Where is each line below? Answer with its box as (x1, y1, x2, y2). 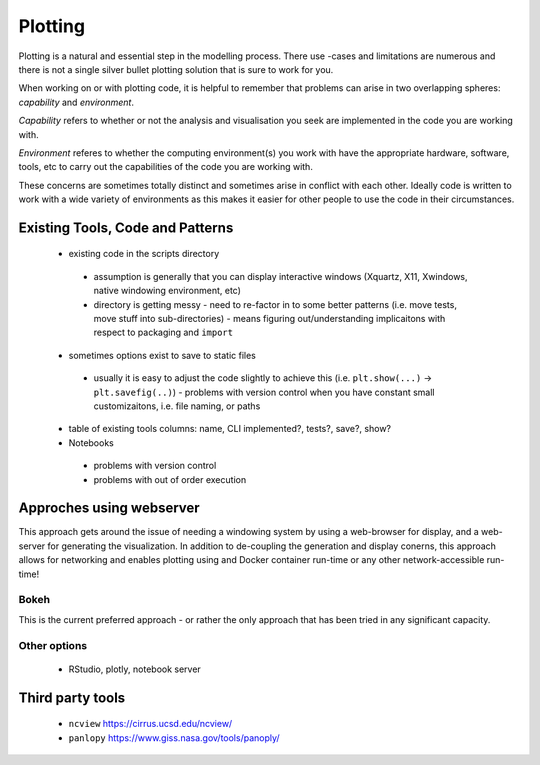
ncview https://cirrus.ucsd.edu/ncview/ (68, 718, 233, 730)
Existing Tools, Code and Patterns (18, 219, 234, 236)
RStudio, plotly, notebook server (68, 663, 202, 675)
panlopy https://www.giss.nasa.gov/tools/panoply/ (68, 731, 280, 744)
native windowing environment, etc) (93, 285, 242, 297)
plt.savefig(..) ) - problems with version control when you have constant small (93, 386, 435, 398)
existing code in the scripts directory (68, 248, 220, 260)
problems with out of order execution (93, 473, 247, 485)
